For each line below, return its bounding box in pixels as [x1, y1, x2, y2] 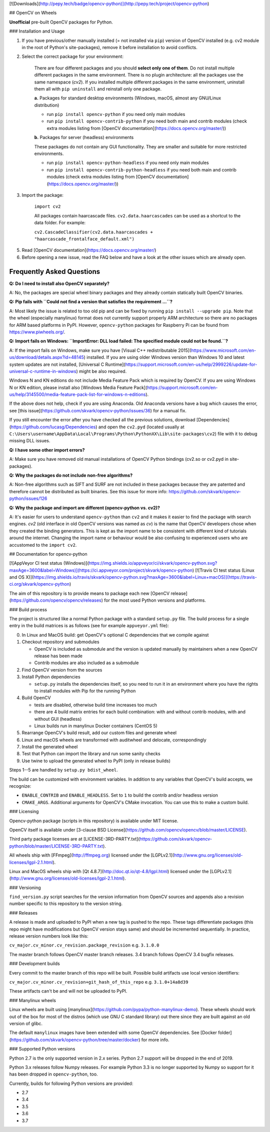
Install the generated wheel [21, 744, 78, 750]
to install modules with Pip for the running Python [34, 688, 136, 694]
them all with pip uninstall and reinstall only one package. [34, 85, 162, 92]
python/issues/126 [9, 495, 47, 502]
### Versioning [9, 885, 41, 891]
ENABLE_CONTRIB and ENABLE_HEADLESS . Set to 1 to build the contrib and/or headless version [21, 792, 218, 798]
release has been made [34, 653, 82, 659]
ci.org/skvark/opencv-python [9, 581, 70, 587]
